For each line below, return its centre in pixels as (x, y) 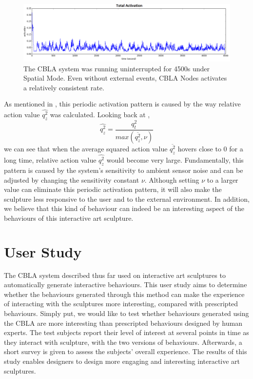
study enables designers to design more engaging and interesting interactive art (122, 361)
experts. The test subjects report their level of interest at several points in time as (126, 332)
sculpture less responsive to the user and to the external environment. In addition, (127, 199)
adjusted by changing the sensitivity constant (72, 179)
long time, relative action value (50, 160)
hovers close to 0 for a (210, 149)
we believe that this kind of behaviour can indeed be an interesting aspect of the (124, 208)
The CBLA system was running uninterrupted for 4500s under (117, 68)
